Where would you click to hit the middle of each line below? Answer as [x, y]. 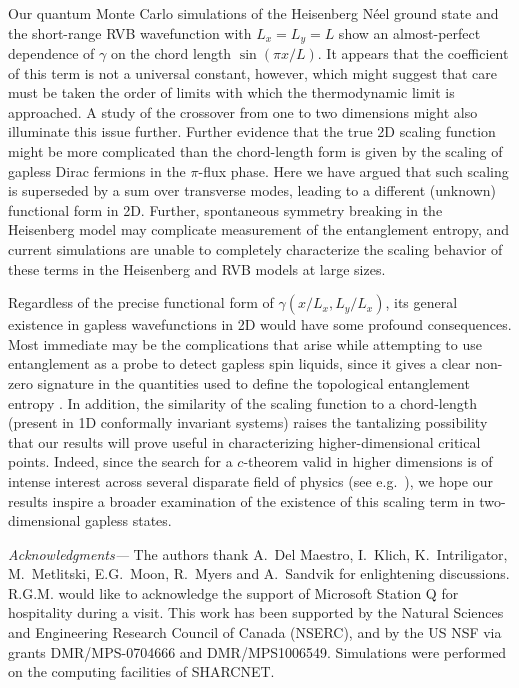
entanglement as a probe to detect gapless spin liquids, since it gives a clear [239, 363]
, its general [421, 302]
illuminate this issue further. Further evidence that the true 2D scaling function [252, 131]
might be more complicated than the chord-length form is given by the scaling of [255, 151]
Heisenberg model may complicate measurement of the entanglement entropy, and [259, 229]
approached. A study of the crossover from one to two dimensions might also [243, 111]
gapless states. [128, 520]
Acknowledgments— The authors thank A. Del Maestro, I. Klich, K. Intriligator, [258, 553]
